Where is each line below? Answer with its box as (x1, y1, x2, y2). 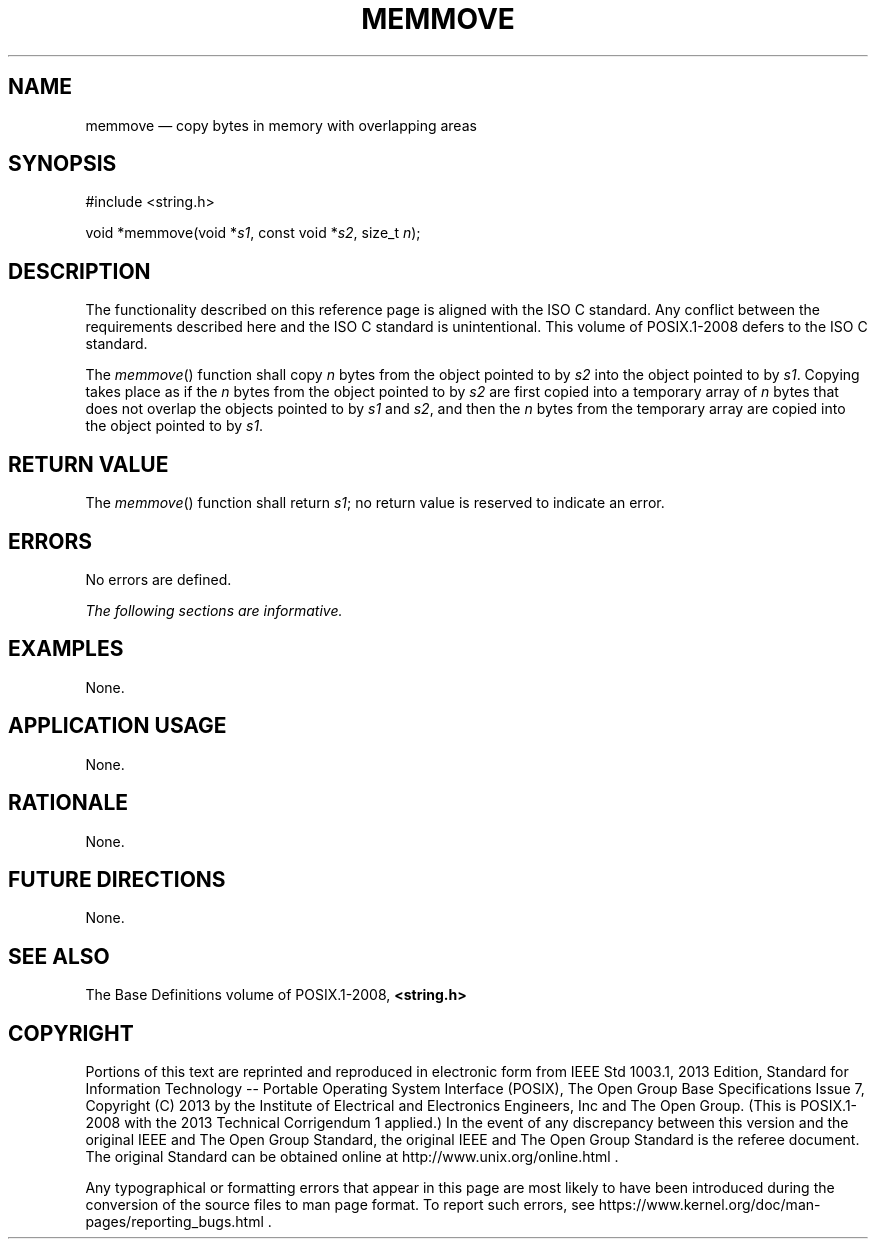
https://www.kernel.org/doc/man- (598, 1196, 821, 1214)
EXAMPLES (8, 636, 124, 662)
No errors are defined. (85, 570, 232, 588)
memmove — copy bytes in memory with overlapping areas (85, 116, 477, 134)
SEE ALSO (8, 943, 110, 969)
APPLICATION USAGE (8, 713, 227, 739)
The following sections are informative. (85, 601, 343, 619)
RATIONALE (8, 790, 129, 816)
